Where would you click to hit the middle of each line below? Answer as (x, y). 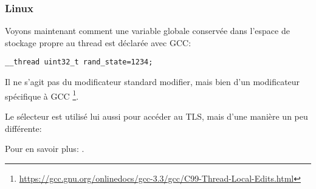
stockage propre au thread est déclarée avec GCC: (98, 42)
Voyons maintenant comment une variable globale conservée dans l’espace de (147, 31)
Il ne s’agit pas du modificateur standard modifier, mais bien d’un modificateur (153, 82)
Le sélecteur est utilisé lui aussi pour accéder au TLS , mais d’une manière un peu (156, 116)
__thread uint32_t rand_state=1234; (79, 62)
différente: (23, 128)
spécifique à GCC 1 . (42, 95)
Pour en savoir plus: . (45, 149)
